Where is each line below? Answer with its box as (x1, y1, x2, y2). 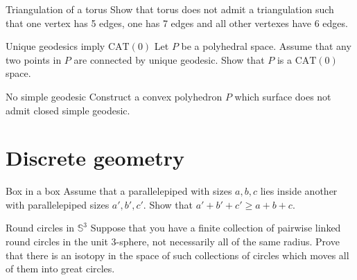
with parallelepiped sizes (6, 197, 110, 211)
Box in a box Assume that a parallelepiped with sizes (6, 184, 232, 198)
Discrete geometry (6, 143, 184, 172)
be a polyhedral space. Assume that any (181, 39, 351, 53)
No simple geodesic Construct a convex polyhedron (6, 89, 223, 103)
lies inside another (260, 184, 338, 198)
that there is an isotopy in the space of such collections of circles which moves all (6, 247, 349, 262)
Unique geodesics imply (6, 39, 105, 53)
